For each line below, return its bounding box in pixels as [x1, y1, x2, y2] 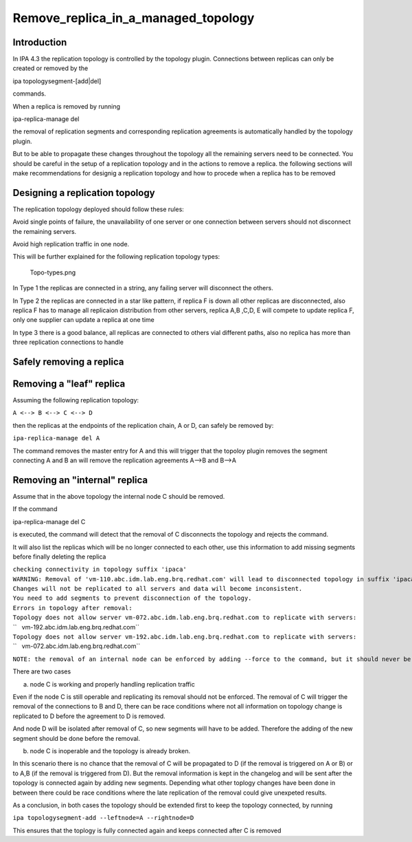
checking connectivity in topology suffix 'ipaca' [12, 565, 187, 574]
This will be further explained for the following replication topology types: [12, 252, 220, 261]
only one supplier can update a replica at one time [12, 316, 154, 324]
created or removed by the [12, 64, 89, 72]
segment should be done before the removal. [12, 734, 141, 742]
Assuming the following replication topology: [12, 396, 139, 404]
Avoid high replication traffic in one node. [12, 240, 130, 248]
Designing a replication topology [12, 186, 155, 199]
